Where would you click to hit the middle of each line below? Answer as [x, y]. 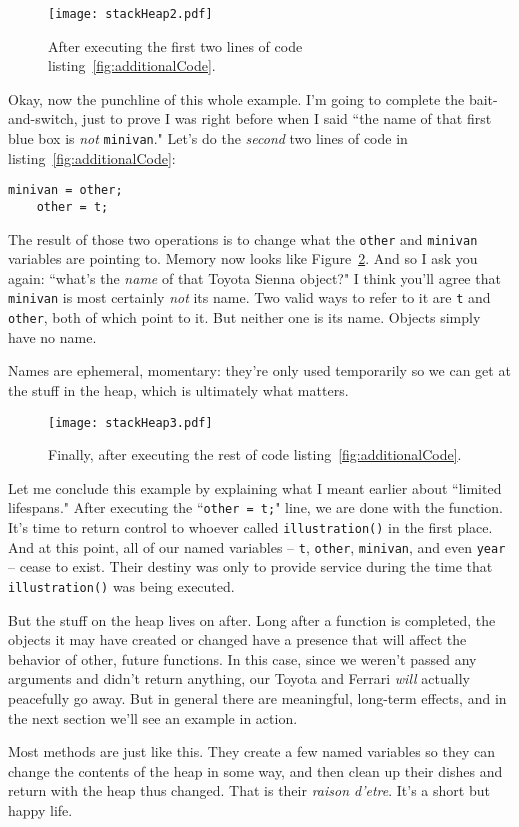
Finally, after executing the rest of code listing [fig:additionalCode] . [255, 454]
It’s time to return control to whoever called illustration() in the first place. [250, 527]
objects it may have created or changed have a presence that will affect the [237, 639]
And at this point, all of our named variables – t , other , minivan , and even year [257, 546]
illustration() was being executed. [121, 585]
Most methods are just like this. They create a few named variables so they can [252, 751]
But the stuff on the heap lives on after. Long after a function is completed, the [252, 619]
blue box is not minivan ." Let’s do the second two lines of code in [208, 138]
